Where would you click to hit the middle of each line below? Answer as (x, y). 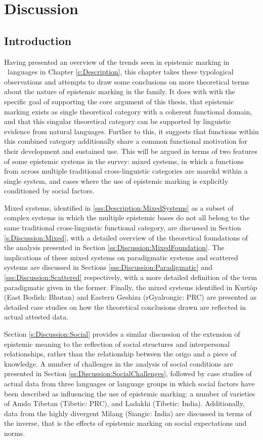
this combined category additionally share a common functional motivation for (126, 141)
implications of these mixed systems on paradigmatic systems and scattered (121, 257)
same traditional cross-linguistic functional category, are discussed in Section (123, 228)
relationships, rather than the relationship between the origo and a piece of (120, 354)
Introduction (38, 40)
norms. (15, 433)
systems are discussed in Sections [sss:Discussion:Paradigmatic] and (108, 267)
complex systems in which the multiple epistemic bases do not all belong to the (127, 217)
